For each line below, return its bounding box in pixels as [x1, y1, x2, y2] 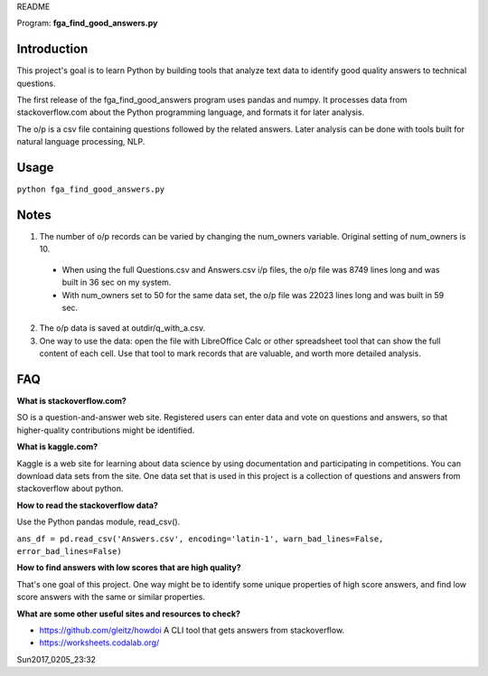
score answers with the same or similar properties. [16, 592, 205, 603]
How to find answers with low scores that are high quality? [16, 562, 241, 573]
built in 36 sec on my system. [61, 277, 172, 288]
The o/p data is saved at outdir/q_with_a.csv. [39, 323, 206, 333]
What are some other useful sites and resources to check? [16, 608, 241, 619]
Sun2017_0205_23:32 [16, 653, 97, 664]
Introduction [16, 42, 89, 57]
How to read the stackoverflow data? [16, 500, 158, 511]
